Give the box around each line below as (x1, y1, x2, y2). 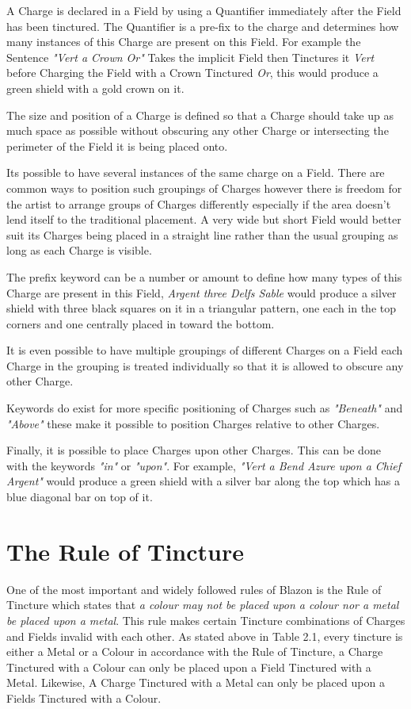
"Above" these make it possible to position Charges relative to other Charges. (6, 415, 380, 431)
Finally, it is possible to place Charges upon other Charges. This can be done (6, 442, 381, 458)
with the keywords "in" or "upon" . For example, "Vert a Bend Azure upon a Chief (6, 457, 401, 473)
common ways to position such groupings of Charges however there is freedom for (6, 179, 402, 196)
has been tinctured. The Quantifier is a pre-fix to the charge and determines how (6, 17, 399, 34)
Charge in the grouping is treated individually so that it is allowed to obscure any (6, 357, 404, 374)
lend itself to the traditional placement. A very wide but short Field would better (6, 211, 401, 228)
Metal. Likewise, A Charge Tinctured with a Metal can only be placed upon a (6, 674, 385, 691)
